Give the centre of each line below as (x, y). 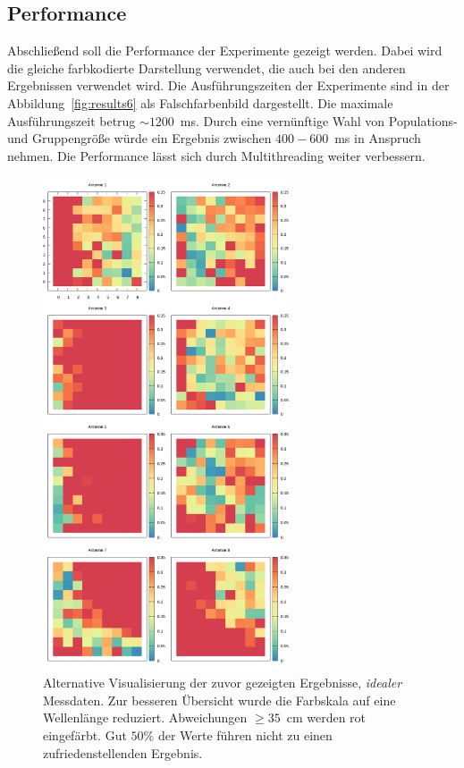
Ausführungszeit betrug (72, 120)
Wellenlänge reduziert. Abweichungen (145, 717)
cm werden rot (326, 717)
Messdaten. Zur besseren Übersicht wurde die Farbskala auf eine (219, 700)
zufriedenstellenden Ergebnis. (123, 752)
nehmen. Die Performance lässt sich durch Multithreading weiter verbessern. (216, 155)
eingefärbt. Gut (85, 734)
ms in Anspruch (378, 138)
